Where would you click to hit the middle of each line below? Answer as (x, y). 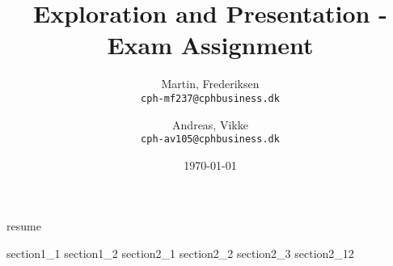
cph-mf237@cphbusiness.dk (210, 98)
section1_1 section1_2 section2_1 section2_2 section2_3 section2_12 (180, 253)
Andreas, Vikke (210, 124)
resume (24, 226)
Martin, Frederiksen (210, 84)
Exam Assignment (210, 45)
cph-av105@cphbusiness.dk (210, 139)
